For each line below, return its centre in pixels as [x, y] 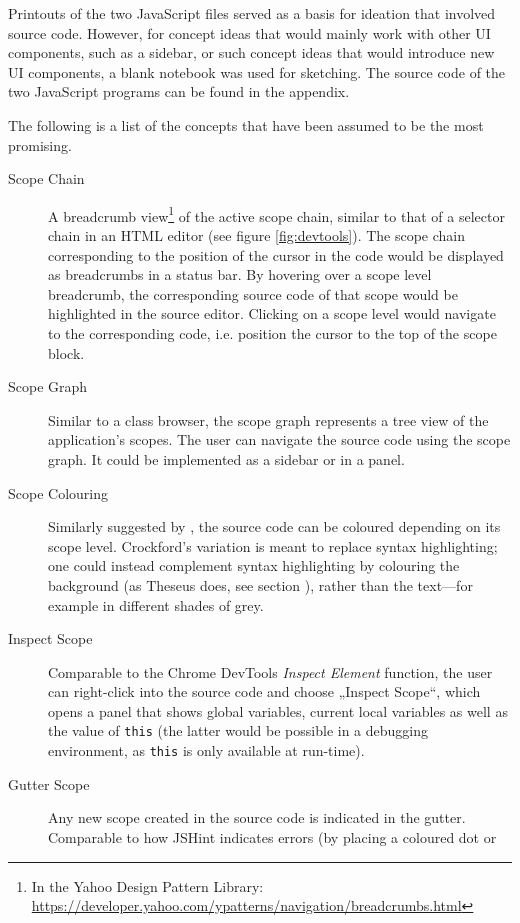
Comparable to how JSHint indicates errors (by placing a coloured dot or [272, 836]
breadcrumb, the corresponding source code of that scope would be [253, 293]
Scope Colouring [58, 492]
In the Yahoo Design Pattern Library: [147, 885]
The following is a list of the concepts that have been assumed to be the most [246, 124]
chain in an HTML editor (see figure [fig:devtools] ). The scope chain [257, 235]
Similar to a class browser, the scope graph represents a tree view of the [268, 419]
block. [66, 352]
